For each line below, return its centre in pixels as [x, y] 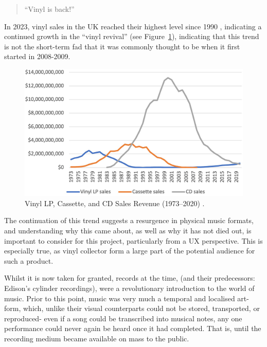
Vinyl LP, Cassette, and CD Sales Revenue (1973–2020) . [115, 203]
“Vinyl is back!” [49, 9]
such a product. [29, 260]
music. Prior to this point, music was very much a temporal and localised [120, 298]
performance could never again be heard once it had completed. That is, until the [133, 328]
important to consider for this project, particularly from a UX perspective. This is [133, 240]
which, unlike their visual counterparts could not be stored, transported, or [141, 308]
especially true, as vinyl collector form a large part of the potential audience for [130, 251]
